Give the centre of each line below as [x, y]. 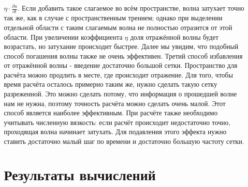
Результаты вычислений [80, 174]
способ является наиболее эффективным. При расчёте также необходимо [111, 113]
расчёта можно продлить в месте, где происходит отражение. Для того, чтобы [118, 74]
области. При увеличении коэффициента [63, 37]
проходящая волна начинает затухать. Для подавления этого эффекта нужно [115, 132]
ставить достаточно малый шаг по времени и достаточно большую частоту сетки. [124, 141]
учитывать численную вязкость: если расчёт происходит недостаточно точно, [117, 122]
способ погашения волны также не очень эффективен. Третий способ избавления [123, 55]
